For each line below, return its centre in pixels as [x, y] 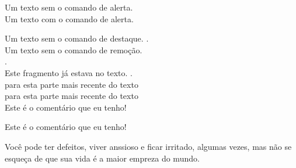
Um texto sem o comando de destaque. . [77, 38]
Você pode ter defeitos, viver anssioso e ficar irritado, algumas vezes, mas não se [148, 146]
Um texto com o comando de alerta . [69, 18]
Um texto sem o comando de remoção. [74, 49]
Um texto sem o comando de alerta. [69, 7]
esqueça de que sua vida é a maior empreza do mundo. [102, 158]
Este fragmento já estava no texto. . [69, 72]
